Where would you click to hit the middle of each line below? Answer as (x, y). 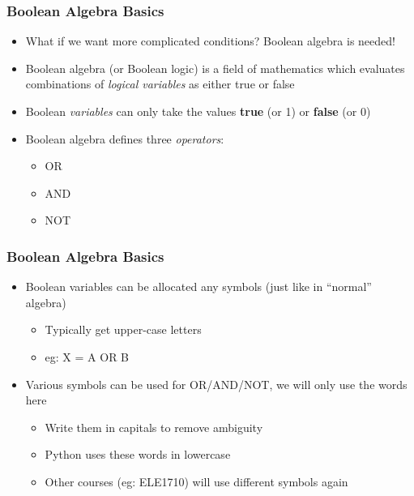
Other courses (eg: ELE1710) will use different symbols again (196, 481)
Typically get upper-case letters (123, 329)
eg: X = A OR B (87, 356)
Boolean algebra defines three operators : (125, 138)
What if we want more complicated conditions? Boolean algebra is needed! (210, 41)
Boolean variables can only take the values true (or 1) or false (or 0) (198, 111)
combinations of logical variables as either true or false (160, 84)
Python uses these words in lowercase (138, 454)
